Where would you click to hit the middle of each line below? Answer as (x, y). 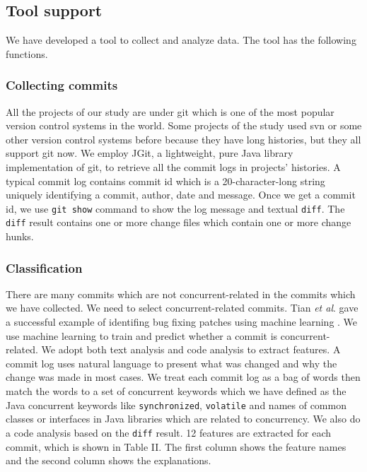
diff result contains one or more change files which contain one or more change (179, 222)
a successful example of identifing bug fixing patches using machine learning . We (182, 322)
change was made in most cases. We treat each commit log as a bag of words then (183, 377)
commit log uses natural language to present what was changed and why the (171, 363)
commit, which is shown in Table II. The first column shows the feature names (176, 446)
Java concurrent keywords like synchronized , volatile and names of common (176, 405)
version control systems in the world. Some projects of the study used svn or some (184, 125)
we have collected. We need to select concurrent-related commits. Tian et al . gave (182, 308)
